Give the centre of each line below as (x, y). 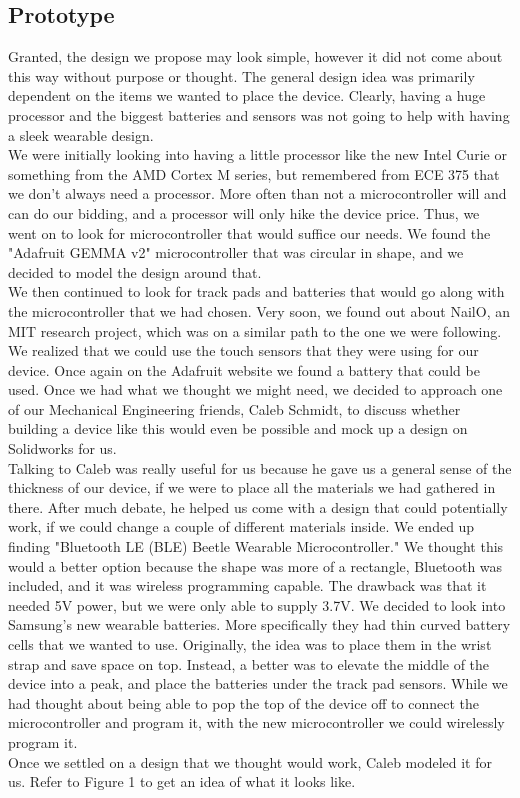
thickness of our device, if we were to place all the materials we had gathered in (252, 487)
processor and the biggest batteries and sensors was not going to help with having (259, 114)
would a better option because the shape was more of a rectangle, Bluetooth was (255, 565)
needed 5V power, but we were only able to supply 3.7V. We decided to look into (257, 604)
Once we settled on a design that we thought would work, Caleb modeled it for (250, 761)
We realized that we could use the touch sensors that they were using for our (243, 350)
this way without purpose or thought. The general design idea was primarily (241, 75)
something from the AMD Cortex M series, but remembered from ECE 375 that (254, 173)
